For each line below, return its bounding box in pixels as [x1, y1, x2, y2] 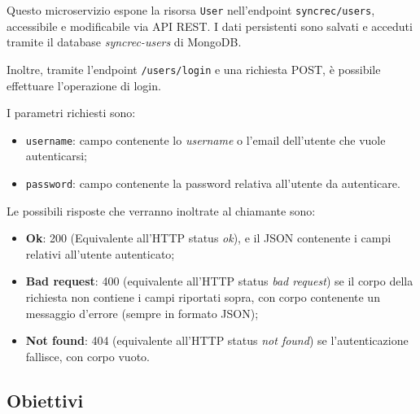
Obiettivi [7, 387, 84, 412]
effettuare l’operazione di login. [7, 76, 161, 94]
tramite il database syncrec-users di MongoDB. [7, 33, 242, 50]
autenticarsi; [25, 147, 87, 164]
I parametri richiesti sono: [7, 104, 136, 121]
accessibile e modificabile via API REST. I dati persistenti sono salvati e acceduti [7, 17, 413, 34]
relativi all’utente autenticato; [25, 245, 175, 262]
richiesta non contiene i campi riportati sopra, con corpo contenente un [25, 288, 380, 305]
